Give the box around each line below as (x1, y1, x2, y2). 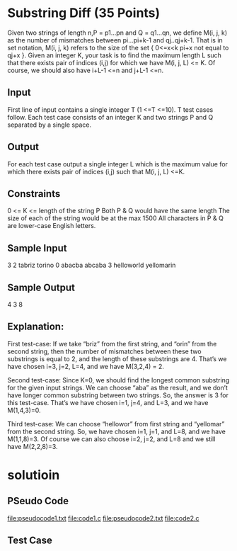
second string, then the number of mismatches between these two (7, 347, 202, 356)
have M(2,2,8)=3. (7, 442, 58, 450)
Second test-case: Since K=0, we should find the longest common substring (7, 375, 230, 384)
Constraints (7, 188, 61, 200)
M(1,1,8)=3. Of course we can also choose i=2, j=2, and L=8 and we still (7, 434, 216, 443)
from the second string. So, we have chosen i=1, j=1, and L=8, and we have (7, 427, 226, 436)
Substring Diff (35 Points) (7, 5, 161, 21)
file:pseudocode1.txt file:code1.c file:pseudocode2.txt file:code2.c (7, 513, 200, 522)
